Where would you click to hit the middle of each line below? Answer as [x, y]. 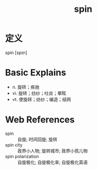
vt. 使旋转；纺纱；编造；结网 [42, 99]
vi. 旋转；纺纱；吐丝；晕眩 [39, 93]
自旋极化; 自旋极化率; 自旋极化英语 [53, 162]
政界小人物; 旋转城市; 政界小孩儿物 [53, 151]
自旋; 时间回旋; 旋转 [38, 139]
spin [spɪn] [16, 53]
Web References [40, 120]
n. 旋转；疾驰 [26, 87]
